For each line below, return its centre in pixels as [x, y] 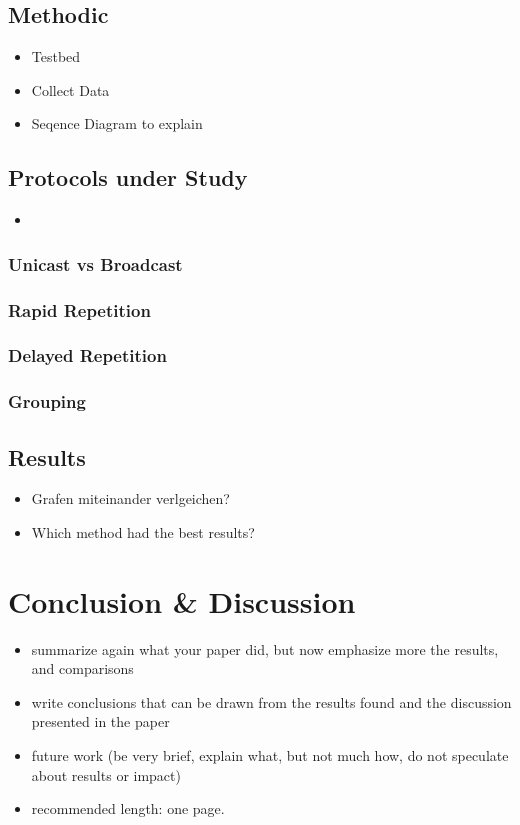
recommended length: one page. [128, 808]
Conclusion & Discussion [182, 600]
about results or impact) [106, 774]
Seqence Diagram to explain [117, 123]
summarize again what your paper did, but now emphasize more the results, [265, 648]
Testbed [56, 56]
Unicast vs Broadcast [95, 263]
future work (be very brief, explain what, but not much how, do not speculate [270, 755]
